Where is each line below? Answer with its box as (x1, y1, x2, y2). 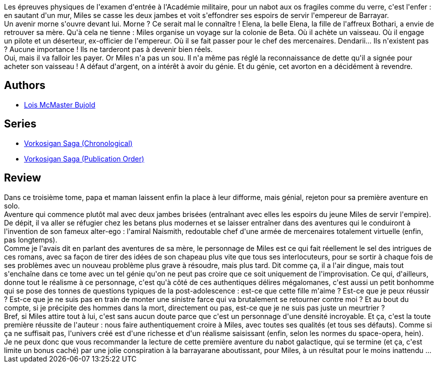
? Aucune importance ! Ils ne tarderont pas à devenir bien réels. (4, 45, 213, 53)
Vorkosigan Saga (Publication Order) (24, 154, 144, 163)
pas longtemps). (4, 235, 57, 244)
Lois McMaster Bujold (24, 100, 95, 109)
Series (4, 117, 36, 130)
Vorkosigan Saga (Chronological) (24, 138, 133, 147)
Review (4, 171, 41, 184)
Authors (4, 79, 45, 92)
